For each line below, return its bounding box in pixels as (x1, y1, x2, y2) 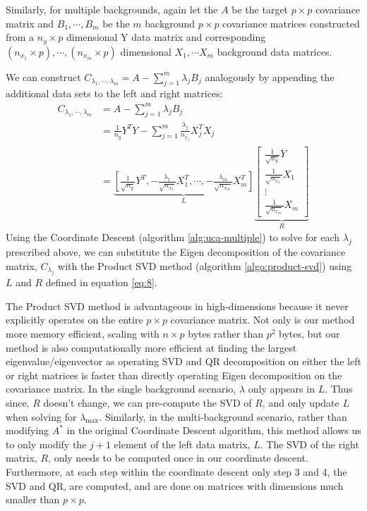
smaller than (6, 492, 60, 507)
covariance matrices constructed (222, 16, 360, 30)
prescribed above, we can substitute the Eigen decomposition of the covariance (6, 245, 346, 259)
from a (6, 30, 35, 44)
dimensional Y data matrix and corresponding (66, 30, 266, 44)
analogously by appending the (205, 69, 335, 84)
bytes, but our (279, 326, 340, 341)
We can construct (6, 69, 81, 84)
